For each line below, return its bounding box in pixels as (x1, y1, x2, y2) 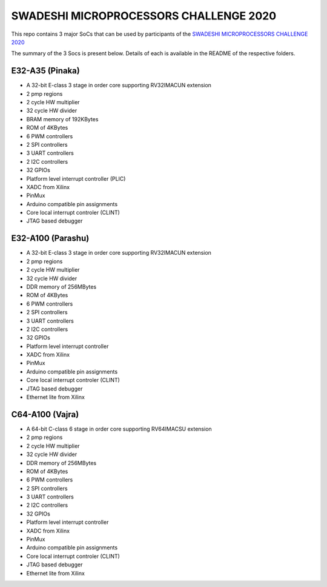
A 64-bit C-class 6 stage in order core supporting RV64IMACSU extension (26, 425, 212, 432)
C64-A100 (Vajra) (11, 409, 79, 420)
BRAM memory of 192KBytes (26, 115, 99, 122)
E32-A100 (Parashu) (11, 233, 90, 244)
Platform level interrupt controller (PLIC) (26, 175, 126, 182)
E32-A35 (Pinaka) (11, 65, 80, 76)
